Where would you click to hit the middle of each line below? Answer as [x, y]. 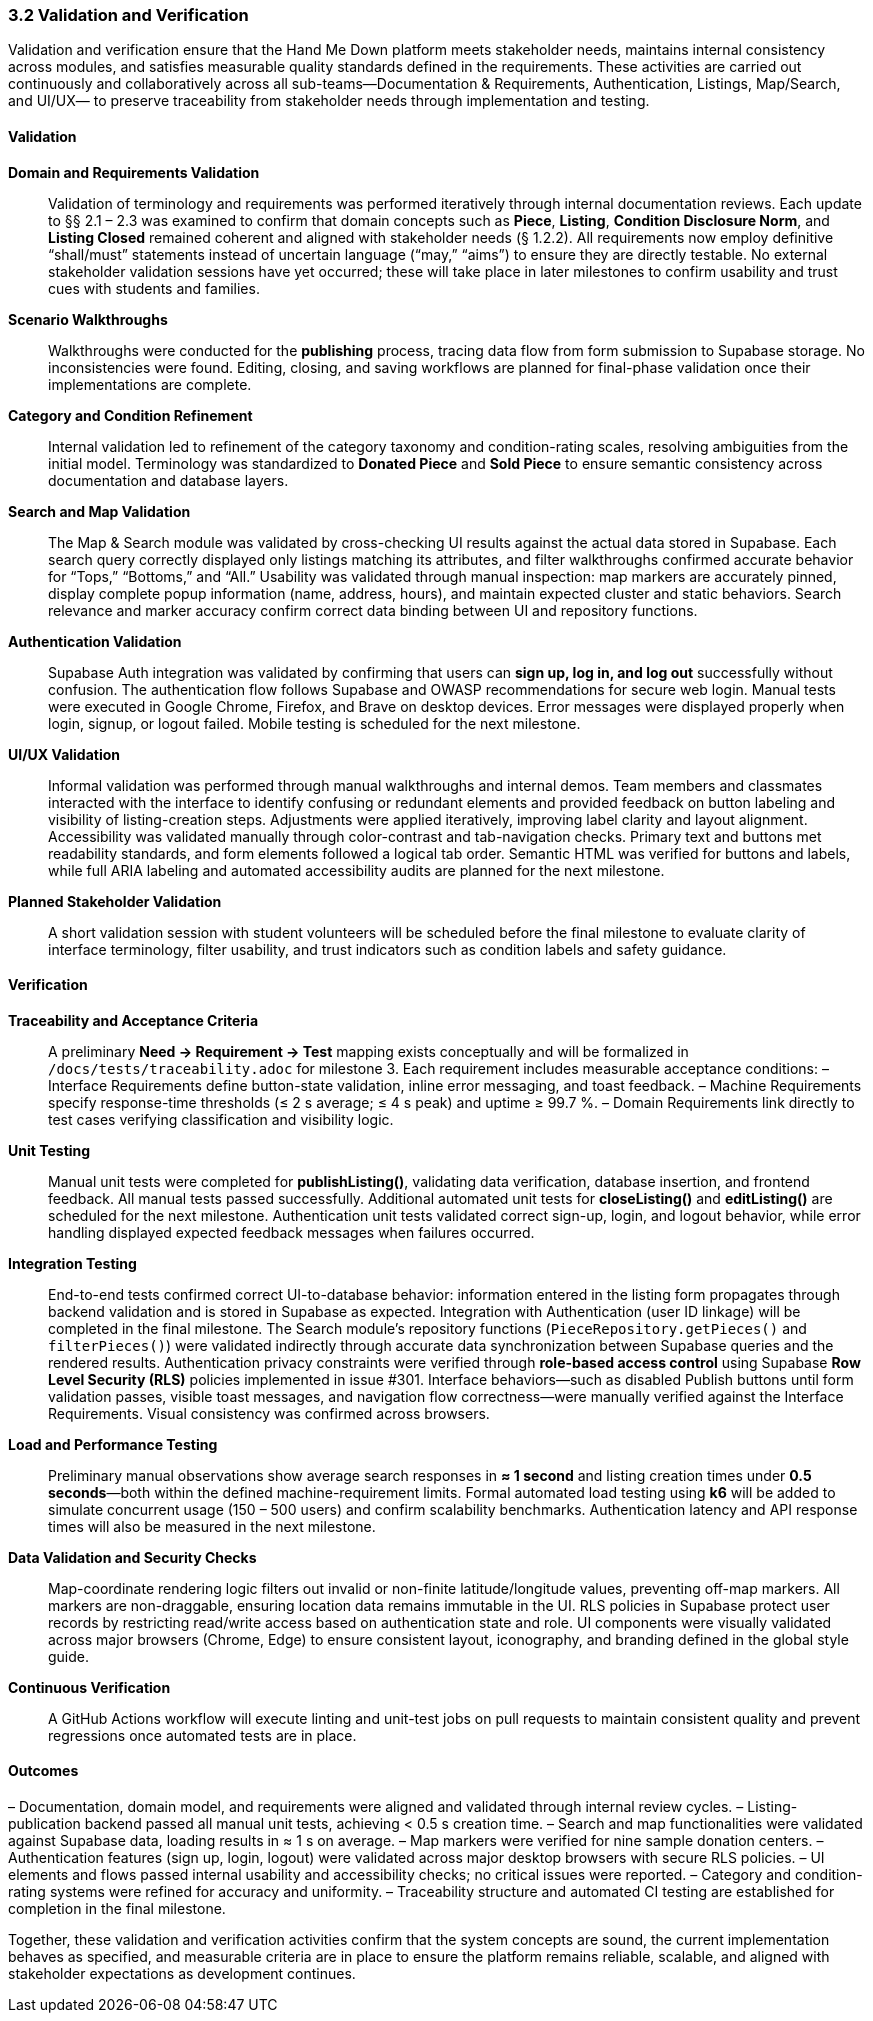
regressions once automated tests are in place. [202, 1735]
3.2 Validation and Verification [128, 15]
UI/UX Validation [64, 754]
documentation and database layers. [168, 480]
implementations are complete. [150, 384]
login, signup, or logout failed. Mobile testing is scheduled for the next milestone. [314, 723]
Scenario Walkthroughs [88, 319]
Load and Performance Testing [113, 1444]
